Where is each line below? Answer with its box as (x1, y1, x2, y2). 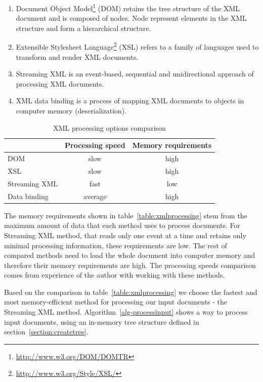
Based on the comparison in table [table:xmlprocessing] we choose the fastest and (4, 286, 257, 297)
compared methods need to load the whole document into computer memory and (4, 250, 255, 260)
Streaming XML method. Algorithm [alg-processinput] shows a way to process (4, 307, 248, 317)
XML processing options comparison (53, 122, 166, 133)
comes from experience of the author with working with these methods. (4, 270, 225, 280)
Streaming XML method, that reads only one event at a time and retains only (4, 230, 246, 240)
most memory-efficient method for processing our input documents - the (4, 296, 228, 307)
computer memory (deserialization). (16, 105, 127, 116)
